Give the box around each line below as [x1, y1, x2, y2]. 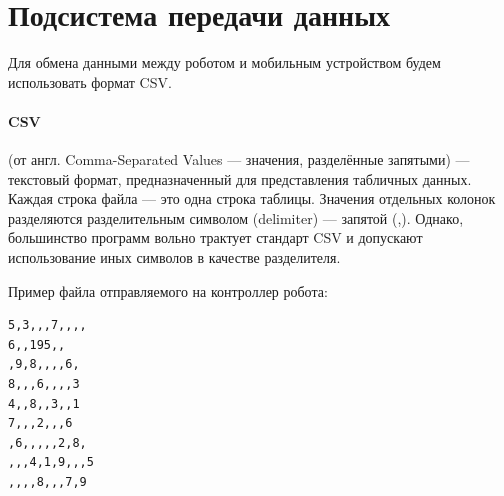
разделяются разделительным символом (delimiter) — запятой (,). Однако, [8, 207, 464, 228]
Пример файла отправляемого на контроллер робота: [8, 280, 328, 301]
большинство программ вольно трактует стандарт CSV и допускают [8, 227, 423, 248]
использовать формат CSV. [8, 71, 172, 92]
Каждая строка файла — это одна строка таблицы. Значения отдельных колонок [8, 188, 496, 209]
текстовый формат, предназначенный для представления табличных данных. [8, 168, 472, 189]
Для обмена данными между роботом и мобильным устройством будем [8, 52, 441, 73]
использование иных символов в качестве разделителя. [8, 247, 341, 268]
